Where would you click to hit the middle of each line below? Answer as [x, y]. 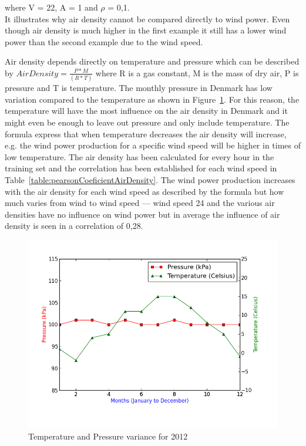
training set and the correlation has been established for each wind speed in [141, 168]
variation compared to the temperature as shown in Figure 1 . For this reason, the [152, 99]
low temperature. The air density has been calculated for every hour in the [139, 156]
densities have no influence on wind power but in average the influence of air [142, 214]
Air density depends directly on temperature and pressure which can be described [152, 61]
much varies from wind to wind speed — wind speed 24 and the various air [140, 203]
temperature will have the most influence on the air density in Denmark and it [146, 111]
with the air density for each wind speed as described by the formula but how [144, 191]
